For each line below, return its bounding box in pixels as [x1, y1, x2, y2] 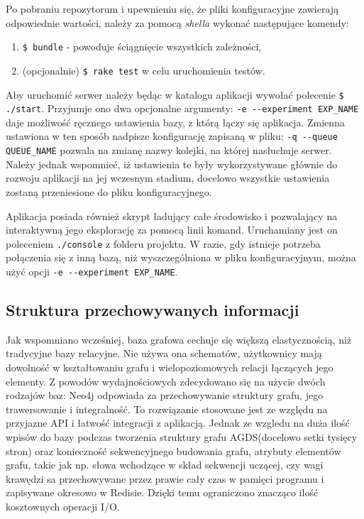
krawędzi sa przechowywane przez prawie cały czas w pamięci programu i [6, 471, 324, 486]
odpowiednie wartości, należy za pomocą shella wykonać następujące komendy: [6, 15, 349, 30]
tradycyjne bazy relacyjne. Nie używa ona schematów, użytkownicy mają [6, 346, 322, 361]
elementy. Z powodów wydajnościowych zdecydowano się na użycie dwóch [6, 373, 326, 388]
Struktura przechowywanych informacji [6, 298, 299, 320]
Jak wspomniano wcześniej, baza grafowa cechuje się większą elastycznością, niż [6, 332, 352, 346]
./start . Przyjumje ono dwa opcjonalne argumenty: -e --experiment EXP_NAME [6, 101, 359, 116]
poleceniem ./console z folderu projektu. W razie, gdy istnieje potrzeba [6, 236, 321, 251]
